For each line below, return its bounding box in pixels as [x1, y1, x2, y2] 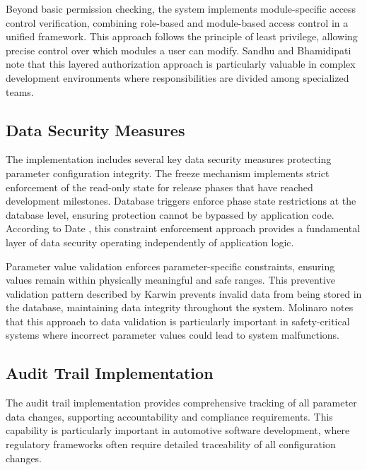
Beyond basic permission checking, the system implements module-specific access [6, 1, 356, 16]
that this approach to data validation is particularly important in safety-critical [6, 313, 350, 328]
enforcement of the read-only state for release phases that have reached [6, 179, 313, 194]
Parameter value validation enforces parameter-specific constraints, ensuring [6, 258, 335, 273]
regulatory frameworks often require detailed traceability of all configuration [6, 437, 336, 452]
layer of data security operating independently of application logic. [6, 234, 294, 249]
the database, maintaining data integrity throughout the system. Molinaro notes [6, 300, 354, 315]
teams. [6, 84, 34, 99]
